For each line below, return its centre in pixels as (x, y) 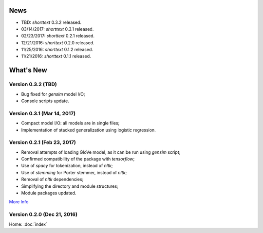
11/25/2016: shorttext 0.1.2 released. (57, 50)
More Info (19, 202)
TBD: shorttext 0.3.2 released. (51, 22)
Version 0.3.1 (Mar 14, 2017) (42, 113)
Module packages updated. (49, 193)
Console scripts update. (45, 101)
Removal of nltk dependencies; (52, 179)
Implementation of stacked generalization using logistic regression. (88, 130)
